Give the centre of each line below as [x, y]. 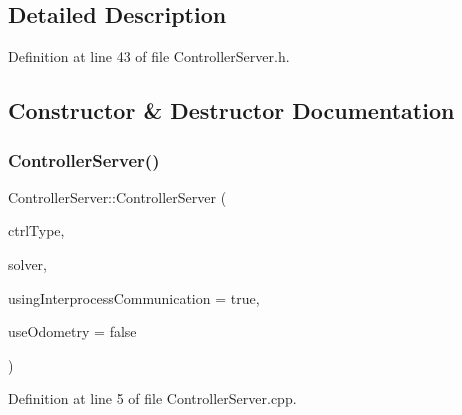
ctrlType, [36, 230]
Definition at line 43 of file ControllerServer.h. [149, 56]
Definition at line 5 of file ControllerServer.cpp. [152, 398]
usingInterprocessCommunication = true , [134, 297]
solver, [28, 263]
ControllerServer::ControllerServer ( [117, 196]
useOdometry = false [72, 331]
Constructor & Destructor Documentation [231, 110]
